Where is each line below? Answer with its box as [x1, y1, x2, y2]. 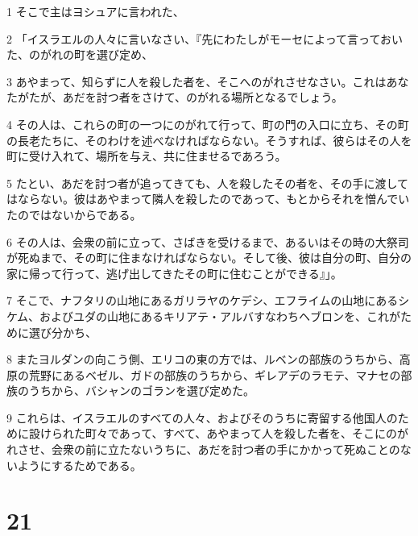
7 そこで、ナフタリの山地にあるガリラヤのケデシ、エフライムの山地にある [6, 292, 399, 309]
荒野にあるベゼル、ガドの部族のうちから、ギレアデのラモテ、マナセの [28, 366, 401, 383]
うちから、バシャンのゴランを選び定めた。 [28, 382, 255, 399]
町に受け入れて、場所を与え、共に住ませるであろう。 [6, 148, 287, 164]
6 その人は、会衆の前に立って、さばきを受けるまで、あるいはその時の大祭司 [6, 233, 409, 250]
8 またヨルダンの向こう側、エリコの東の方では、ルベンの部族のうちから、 [6, 351, 399, 368]
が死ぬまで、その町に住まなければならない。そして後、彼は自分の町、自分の [6, 249, 412, 266]
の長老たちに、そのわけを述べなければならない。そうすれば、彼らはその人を [6, 131, 412, 148]
